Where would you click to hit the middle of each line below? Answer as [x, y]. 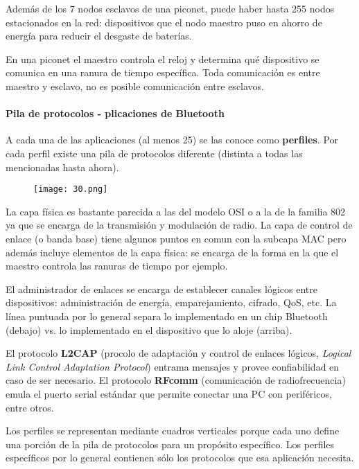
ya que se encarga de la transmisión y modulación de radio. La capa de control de [179, 225]
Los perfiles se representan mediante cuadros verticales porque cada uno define [173, 431]
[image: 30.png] [71, 189]
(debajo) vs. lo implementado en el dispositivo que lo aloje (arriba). [149, 329]
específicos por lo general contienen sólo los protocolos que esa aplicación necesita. [180, 458]
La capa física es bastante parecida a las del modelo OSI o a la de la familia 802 [176, 211]
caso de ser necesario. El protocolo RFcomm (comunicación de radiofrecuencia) [176, 380]
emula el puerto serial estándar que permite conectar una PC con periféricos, [169, 393]
